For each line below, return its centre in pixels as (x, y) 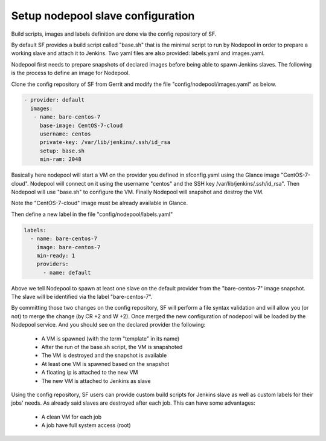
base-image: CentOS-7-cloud (81, 125)
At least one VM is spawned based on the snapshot (105, 364)
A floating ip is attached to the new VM (90, 373)
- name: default (67, 273)
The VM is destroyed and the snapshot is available (104, 355)
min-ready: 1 (56, 255)
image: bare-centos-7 (69, 247)
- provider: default (54, 100)
